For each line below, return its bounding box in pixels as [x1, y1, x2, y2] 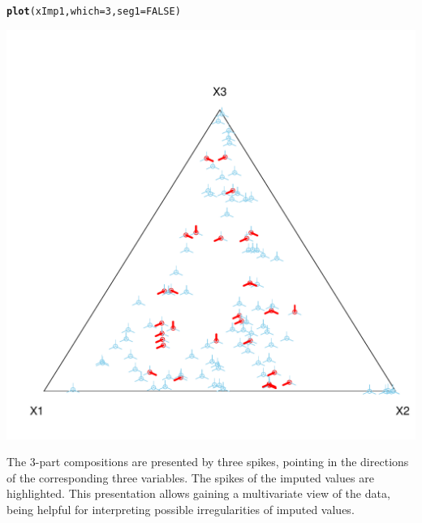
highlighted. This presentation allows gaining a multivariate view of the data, [6, 485, 390, 502]
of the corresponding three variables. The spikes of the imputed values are [6, 469, 374, 486]
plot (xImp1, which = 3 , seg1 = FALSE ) [6, 6, 181, 17]
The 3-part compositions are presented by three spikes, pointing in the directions [6, 453, 409, 470]
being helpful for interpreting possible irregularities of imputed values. [6, 501, 355, 518]
